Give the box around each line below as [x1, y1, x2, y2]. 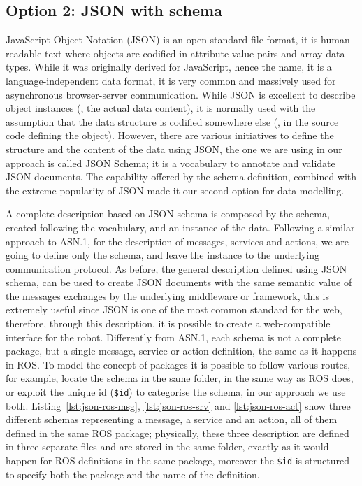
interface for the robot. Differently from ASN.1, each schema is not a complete [6, 329, 342, 344]
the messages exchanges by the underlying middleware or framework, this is [6, 288, 330, 303]
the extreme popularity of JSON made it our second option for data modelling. [6, 183, 345, 197]
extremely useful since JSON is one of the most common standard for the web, [6, 302, 342, 317]
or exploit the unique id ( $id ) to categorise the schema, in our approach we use [6, 385, 346, 399]
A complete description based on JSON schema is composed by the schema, [6, 206, 330, 221]
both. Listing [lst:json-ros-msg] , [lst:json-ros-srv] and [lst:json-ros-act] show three [6, 398, 351, 413]
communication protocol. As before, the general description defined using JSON [6, 261, 347, 276]
